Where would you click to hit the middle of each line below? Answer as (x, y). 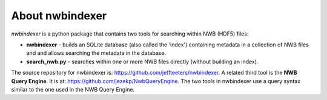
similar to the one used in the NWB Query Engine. (73, 89)
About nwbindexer (59, 16)
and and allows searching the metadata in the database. (96, 53)
